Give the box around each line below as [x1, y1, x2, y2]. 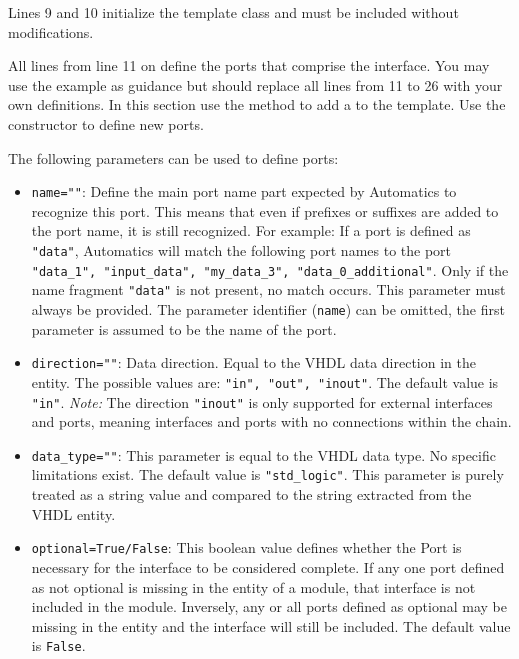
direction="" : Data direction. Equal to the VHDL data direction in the [31, 352, 476, 373]
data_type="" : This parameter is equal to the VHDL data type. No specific [31, 444, 496, 465]
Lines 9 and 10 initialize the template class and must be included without [8, 2, 459, 22]
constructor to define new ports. [8, 113, 204, 134]
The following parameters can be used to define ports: [8, 147, 339, 168]
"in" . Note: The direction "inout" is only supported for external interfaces [31, 391, 493, 412]
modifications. [8, 21, 94, 42]
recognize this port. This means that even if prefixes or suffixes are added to [31, 200, 499, 221]
